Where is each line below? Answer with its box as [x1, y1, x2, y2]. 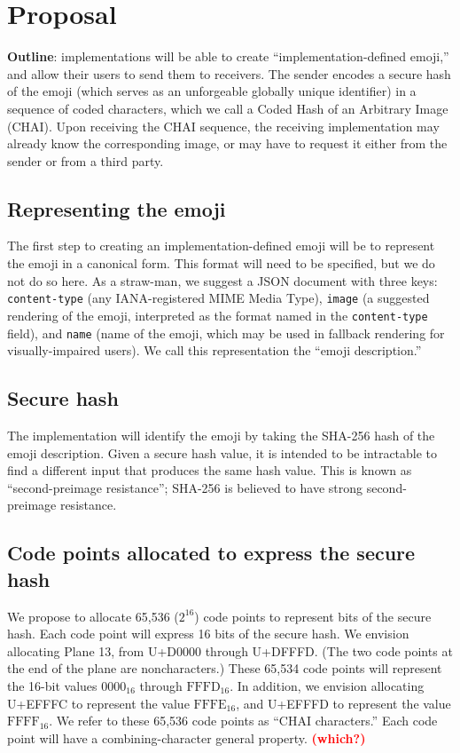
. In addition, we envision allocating [230, 676, 425, 694]
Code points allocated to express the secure [7, 539, 416, 567]
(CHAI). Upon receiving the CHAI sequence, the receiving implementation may [7, 116, 440, 135]
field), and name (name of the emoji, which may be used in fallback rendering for [7, 323, 445, 342]
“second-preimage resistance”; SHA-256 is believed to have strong [7, 478, 363, 496]
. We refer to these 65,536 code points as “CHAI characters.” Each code [49, 711, 438, 730]
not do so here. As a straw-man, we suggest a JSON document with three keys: [7, 271, 438, 289]
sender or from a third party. [7, 151, 164, 170]
